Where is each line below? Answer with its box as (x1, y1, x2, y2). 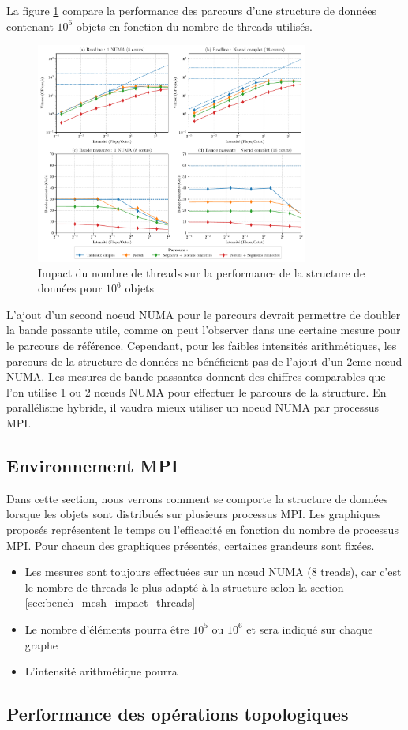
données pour (38, 280, 103, 296)
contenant (6, 17, 54, 34)
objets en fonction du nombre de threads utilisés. (76, 17, 313, 34)
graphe (24, 636, 58, 653)
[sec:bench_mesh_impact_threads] (24, 594, 196, 611)
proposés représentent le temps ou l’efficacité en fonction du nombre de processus (6, 521, 399, 537)
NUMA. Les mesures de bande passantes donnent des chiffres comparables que (6, 368, 386, 385)
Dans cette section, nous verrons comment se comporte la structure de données (6, 490, 388, 506)
